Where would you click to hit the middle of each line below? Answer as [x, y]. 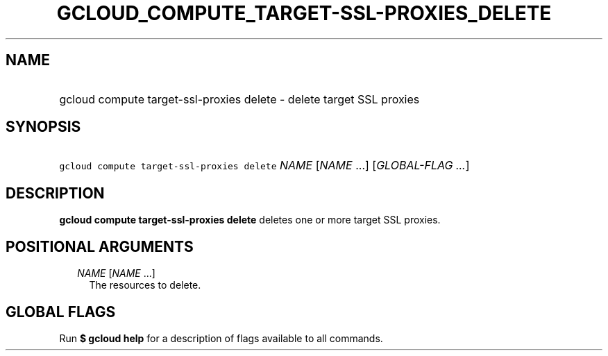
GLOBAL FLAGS [61, 312]
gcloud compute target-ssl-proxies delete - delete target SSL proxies [239, 99]
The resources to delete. [145, 285]
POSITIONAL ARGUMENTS [100, 246]
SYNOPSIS [43, 127]
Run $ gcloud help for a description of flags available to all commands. [221, 338]
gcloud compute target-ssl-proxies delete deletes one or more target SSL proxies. [250, 220]
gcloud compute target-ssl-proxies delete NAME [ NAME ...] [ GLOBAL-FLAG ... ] [264, 166]
